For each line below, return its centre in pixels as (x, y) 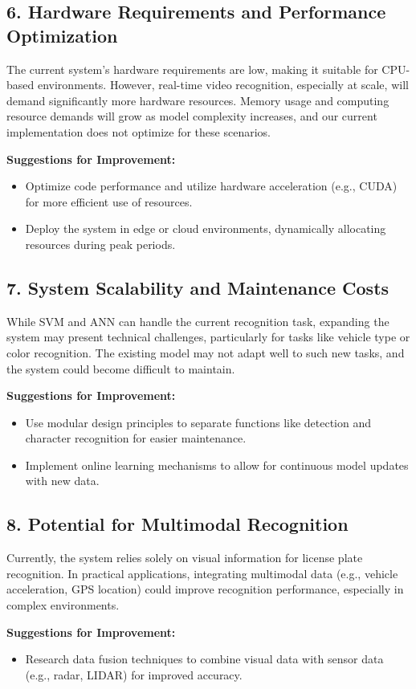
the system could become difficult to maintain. (121, 368)
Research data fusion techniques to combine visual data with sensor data (204, 659)
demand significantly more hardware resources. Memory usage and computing (198, 100)
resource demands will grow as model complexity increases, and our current (192, 116)
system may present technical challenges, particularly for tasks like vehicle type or (208, 337)
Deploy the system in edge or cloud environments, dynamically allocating (206, 228)
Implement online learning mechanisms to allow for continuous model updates (217, 465)
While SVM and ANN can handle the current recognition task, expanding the (198, 321)
